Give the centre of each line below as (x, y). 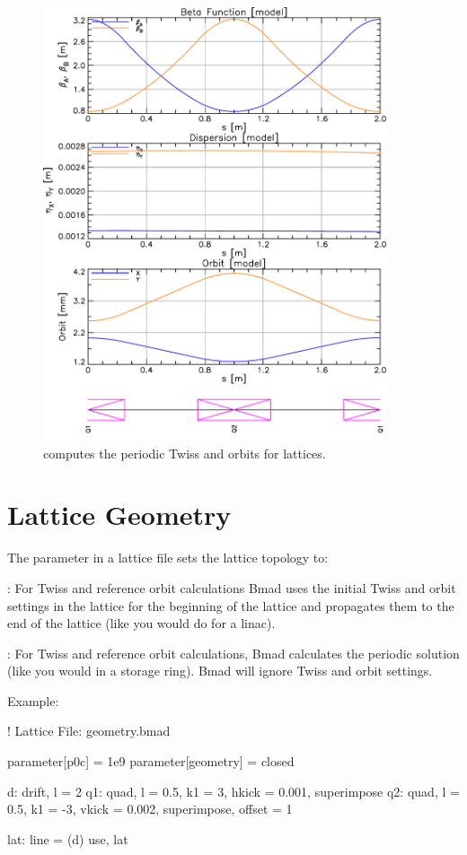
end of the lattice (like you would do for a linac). (141, 623)
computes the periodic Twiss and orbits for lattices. (185, 453)
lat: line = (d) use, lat (68, 838)
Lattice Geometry (119, 515)
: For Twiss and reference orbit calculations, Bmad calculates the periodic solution (233, 653)
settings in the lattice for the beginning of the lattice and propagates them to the (231, 605)
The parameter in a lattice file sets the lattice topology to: (168, 558)
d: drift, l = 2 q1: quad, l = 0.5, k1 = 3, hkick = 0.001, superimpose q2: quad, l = (233, 791)
